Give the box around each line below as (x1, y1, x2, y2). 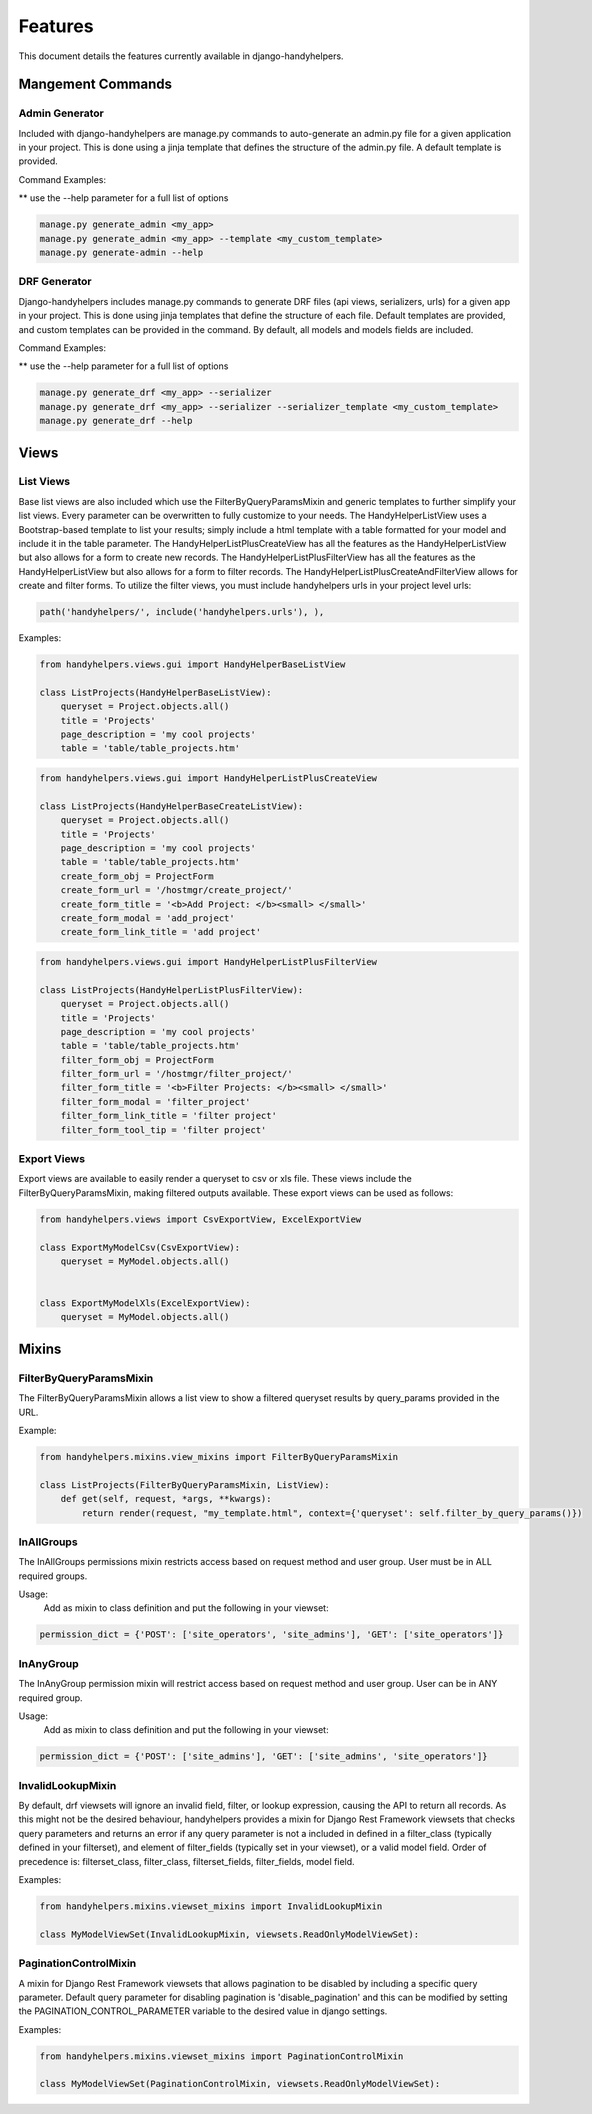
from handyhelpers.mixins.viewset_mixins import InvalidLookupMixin (39, 1901, 383, 1912)
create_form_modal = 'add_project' (60, 912, 235, 924)
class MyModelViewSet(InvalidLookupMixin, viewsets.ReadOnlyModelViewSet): (39, 1928, 420, 1940)
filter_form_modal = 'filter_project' (60, 1096, 251, 1107)
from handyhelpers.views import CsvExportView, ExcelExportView (39, 1213, 362, 1225)
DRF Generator (18, 275, 92, 289)
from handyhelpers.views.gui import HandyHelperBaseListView (39, 659, 346, 670)
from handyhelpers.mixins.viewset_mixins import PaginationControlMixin (39, 2050, 404, 2062)
